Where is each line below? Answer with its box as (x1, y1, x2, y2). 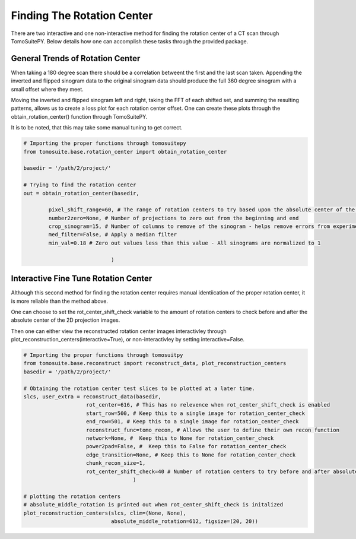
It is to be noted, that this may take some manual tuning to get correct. (11, 124, 183, 131)
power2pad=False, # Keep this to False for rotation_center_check (86, 443, 287, 450)
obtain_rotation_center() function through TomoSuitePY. (11, 113, 148, 120)
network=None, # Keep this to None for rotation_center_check (86, 435, 274, 442)
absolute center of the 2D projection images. (11, 316, 120, 324)
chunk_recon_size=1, (86, 460, 146, 467)
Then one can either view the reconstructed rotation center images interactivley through (11, 327, 227, 335)
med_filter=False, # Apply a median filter (48, 232, 177, 238)
